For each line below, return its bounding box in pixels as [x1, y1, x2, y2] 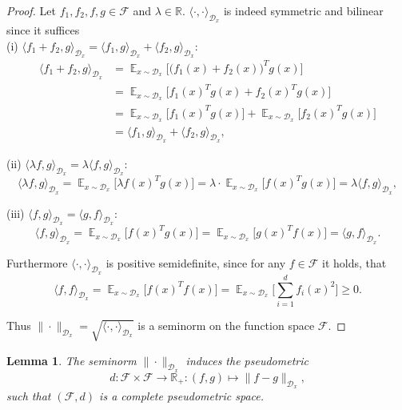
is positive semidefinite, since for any [105, 254, 286, 271]
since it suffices [6, 22, 80, 38]
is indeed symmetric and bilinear [223, 2, 384, 18]
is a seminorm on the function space [137, 316, 315, 333]
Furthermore [6, 254, 68, 271]
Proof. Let [6, 2, 56, 18]
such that [6, 388, 51, 404]
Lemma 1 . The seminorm [6, 352, 137, 368]
